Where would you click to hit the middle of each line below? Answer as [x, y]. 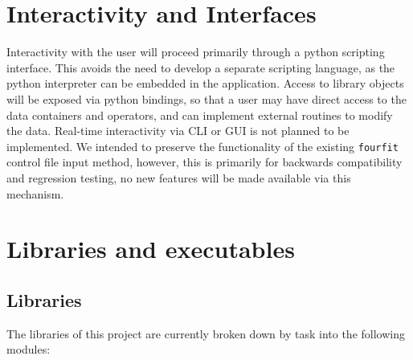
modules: [29, 349]
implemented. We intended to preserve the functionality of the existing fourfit [202, 146]
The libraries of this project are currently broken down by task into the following [206, 333]
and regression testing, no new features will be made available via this [179, 177]
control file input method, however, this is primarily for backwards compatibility [204, 162]
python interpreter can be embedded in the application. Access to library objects [205, 83]
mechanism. [35, 193]
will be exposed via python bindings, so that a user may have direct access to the [206, 98]
